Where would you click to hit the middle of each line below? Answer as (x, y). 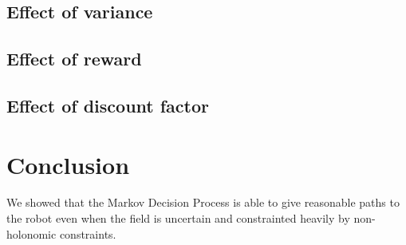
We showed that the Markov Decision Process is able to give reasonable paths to (203, 202)
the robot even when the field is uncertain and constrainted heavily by (178, 218)
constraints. (88, 233)
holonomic (32, 233)
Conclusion (68, 164)
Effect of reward (74, 59)
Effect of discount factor (108, 105)
